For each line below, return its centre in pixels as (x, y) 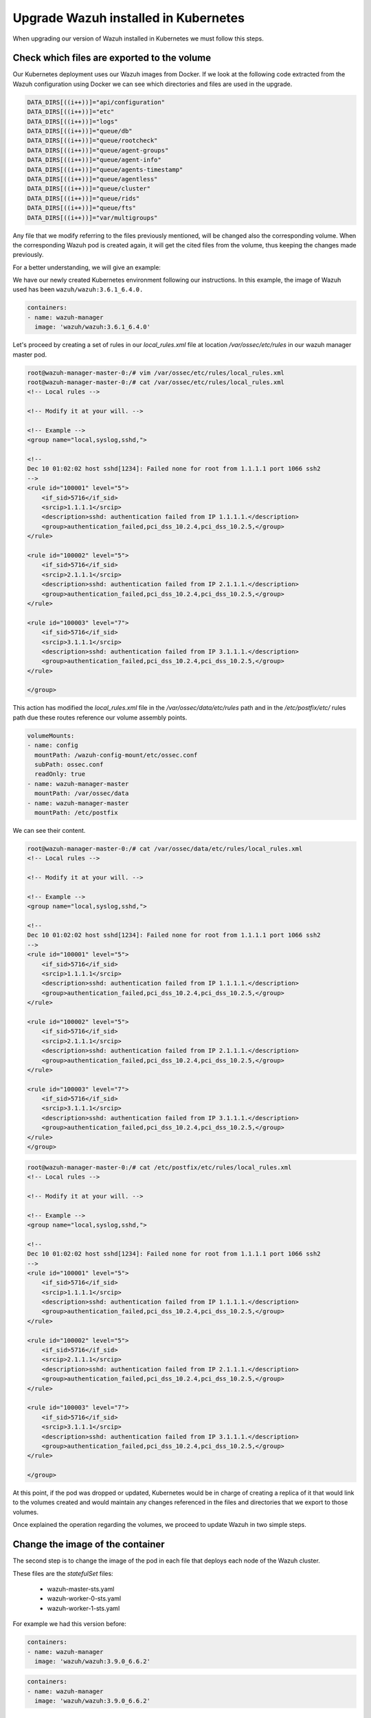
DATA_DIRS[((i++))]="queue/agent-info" (94, 160)
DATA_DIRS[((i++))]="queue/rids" (83, 198)
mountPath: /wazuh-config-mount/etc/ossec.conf (116, 755)
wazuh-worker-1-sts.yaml (83, 1608)
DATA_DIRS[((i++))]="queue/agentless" (92, 179)
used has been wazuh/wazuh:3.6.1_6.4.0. (78, 289)
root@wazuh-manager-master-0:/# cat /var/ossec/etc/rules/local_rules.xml (156, 382)
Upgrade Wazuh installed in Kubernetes (129, 18)
